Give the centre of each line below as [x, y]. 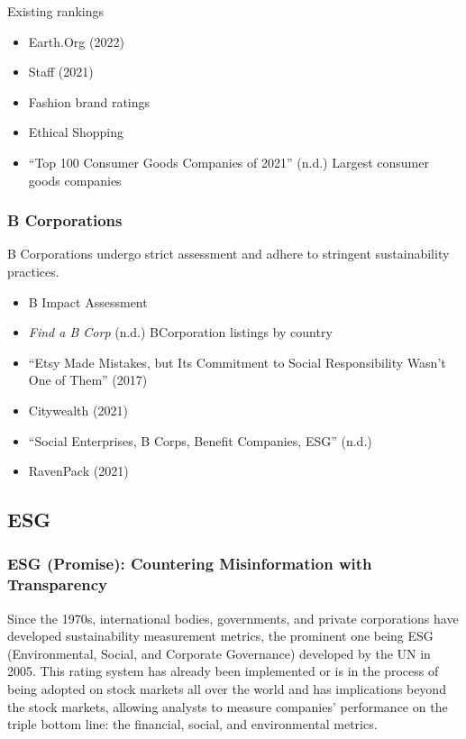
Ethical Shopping [76, 132]
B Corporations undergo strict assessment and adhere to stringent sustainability [228, 254]
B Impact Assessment [88, 301]
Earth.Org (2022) [76, 41]
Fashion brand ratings [89, 101]
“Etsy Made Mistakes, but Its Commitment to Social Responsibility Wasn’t [237, 362]
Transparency [58, 584]
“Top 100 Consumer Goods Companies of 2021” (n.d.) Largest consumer [228, 162]
